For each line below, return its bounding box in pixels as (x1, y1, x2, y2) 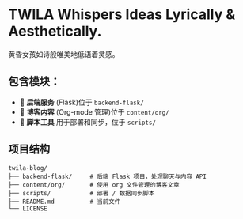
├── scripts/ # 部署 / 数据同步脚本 (8, 189, 155, 197)
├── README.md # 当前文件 (8, 198, 121, 206)
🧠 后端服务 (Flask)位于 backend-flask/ (19, 97, 144, 107)
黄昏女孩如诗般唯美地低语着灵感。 (8, 49, 120, 59)
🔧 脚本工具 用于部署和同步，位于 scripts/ (19, 117, 157, 126)
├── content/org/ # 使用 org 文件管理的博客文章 (8, 180, 180, 189)
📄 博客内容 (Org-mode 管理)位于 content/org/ (19, 107, 170, 116)
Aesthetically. (8, 22, 102, 40)
